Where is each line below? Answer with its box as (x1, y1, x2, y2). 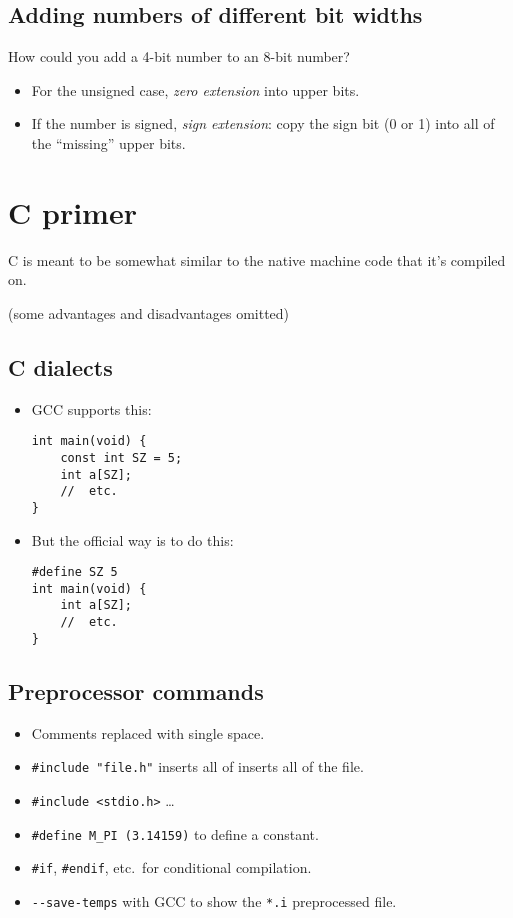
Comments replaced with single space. (31, 722, 265, 743)
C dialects (8, 351, 113, 382)
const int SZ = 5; (60, 450, 183, 465)
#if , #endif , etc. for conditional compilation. (31, 857, 312, 878)
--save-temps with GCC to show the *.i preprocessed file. (31, 890, 397, 911)
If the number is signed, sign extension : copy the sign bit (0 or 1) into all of (31, 113, 495, 134)
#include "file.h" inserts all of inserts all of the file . (31, 756, 364, 777)
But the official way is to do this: (31, 529, 234, 550)
